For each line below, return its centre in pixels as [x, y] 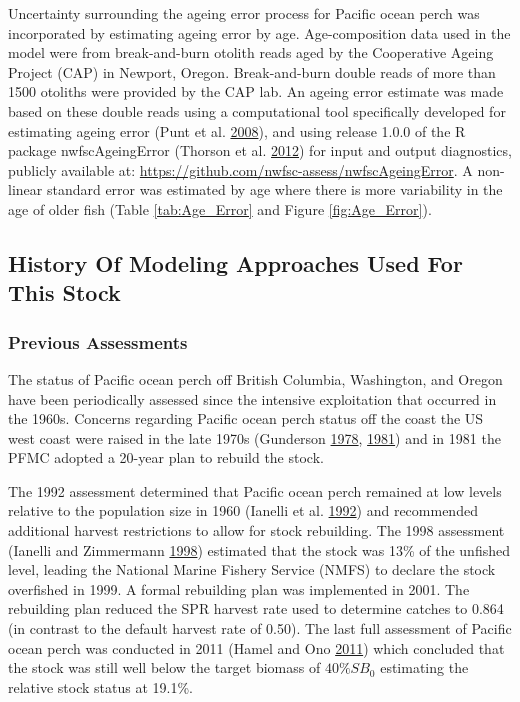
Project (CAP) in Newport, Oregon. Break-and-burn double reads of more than [252, 71]
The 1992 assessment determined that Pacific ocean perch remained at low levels [255, 490]
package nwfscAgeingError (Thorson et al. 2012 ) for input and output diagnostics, [260, 150]
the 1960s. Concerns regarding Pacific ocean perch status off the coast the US [246, 418]
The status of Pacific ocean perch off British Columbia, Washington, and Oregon [255, 378]
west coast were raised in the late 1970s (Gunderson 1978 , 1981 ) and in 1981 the [254, 437]
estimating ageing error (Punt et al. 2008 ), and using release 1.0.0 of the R [237, 130]
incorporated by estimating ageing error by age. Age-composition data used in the [259, 32]
